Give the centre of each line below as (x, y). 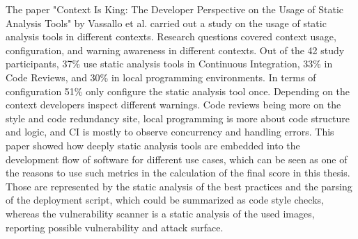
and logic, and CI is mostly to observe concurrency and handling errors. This (170, 132)
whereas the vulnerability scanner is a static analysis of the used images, (160, 213)
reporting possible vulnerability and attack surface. (115, 227)
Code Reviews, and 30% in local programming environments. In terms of (161, 77)
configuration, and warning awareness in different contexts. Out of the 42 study (175, 50)
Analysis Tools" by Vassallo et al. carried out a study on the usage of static (166, 23)
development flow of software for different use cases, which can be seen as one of (177, 159)
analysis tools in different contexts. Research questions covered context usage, (171, 36)
